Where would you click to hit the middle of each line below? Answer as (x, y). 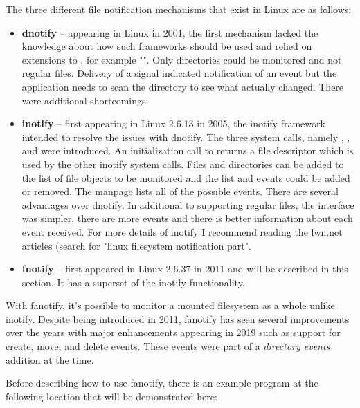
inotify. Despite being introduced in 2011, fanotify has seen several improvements (178, 318)
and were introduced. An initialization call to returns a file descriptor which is (188, 150)
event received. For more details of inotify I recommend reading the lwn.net (182, 231)
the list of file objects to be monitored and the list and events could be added (186, 177)
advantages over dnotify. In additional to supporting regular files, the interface (188, 204)
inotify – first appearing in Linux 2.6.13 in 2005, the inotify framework (173, 123)
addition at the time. (50, 359)
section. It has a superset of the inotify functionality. (133, 282)
